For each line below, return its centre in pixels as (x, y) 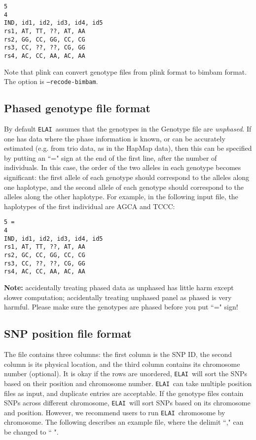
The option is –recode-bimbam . (51, 81)
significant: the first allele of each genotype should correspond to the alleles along (127, 177)
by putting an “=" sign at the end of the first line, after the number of (110, 157)
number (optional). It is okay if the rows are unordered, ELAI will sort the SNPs (126, 374)
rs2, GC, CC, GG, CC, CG (45, 255)
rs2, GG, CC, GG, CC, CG (45, 39)
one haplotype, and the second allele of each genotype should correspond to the (124, 187)
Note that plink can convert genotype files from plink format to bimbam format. (126, 71)
